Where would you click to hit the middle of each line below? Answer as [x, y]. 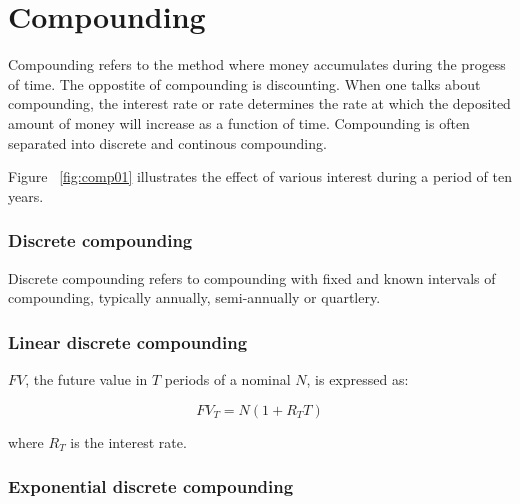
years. [26, 195]
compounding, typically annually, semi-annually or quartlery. [194, 297]
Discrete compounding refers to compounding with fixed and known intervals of [252, 277]
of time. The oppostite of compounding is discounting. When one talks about [244, 83]
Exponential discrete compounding [151, 486]
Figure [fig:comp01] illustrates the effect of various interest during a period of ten [260, 176]
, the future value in [86, 378]
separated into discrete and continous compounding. [167, 142]
